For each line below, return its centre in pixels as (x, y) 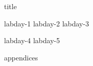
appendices (21, 57)
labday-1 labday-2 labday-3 (46, 23)
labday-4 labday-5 (32, 40)
